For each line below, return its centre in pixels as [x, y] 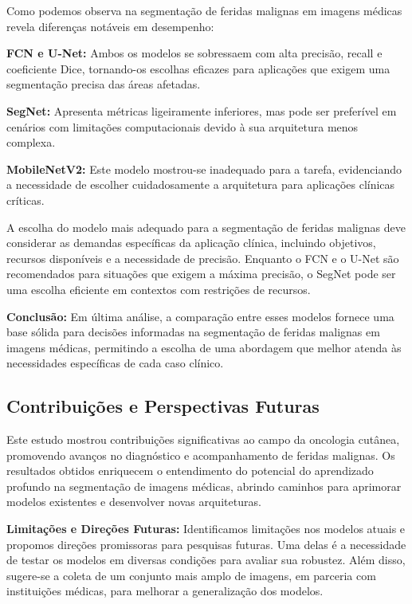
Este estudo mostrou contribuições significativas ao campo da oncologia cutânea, [203, 439]
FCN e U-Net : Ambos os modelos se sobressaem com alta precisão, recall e [194, 53]
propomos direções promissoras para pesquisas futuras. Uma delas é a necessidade [206, 544]
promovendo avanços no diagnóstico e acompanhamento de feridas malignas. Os [201, 455]
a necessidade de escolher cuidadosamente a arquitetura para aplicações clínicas [201, 184]
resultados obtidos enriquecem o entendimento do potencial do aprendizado [190, 471]
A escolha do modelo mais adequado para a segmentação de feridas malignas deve [206, 227]
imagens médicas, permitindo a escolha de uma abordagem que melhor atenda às [204, 347]
